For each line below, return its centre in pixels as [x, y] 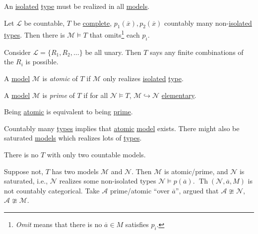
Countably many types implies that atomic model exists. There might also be [122, 128]
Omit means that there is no [59, 224]
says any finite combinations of [197, 52]
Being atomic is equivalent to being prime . [68, 112]
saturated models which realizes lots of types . [73, 138]
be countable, [44, 23]
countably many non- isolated [208, 23]
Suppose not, [24, 171]
